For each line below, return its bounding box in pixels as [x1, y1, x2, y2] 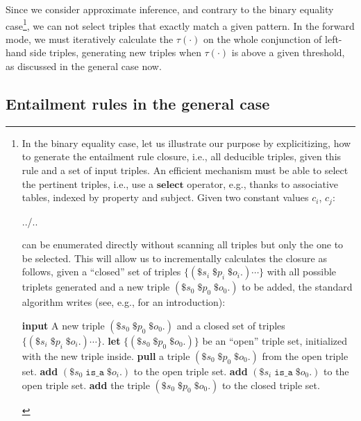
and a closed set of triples [176, 318, 285, 333]
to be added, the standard [242, 280, 353, 294]
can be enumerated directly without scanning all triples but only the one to [22, 237, 344, 252]
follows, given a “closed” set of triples [22, 264, 181, 279]
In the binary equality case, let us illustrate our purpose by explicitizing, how [22, 135, 351, 150]
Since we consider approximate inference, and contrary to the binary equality [6, 2, 334, 16]
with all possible [267, 264, 337, 279]
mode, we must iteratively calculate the [6, 31, 174, 46]
